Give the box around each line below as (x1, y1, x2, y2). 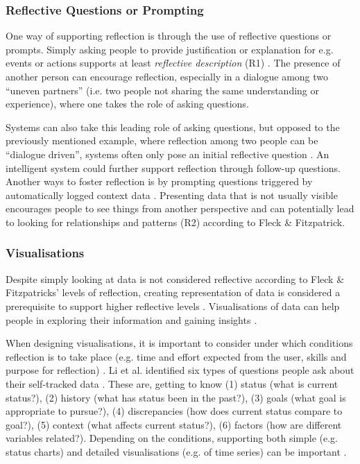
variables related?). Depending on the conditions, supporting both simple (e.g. (6, 431, 338, 445)
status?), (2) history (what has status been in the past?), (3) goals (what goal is (6, 390, 346, 404)
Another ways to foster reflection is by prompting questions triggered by (6, 174, 313, 189)
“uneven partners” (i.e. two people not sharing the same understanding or (6, 83, 320, 97)
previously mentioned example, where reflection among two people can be (6, 133, 318, 148)
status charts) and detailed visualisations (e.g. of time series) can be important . (6, 444, 347, 458)
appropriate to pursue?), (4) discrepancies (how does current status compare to (6, 404, 343, 418)
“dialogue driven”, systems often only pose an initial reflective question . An (6, 146, 329, 161)
